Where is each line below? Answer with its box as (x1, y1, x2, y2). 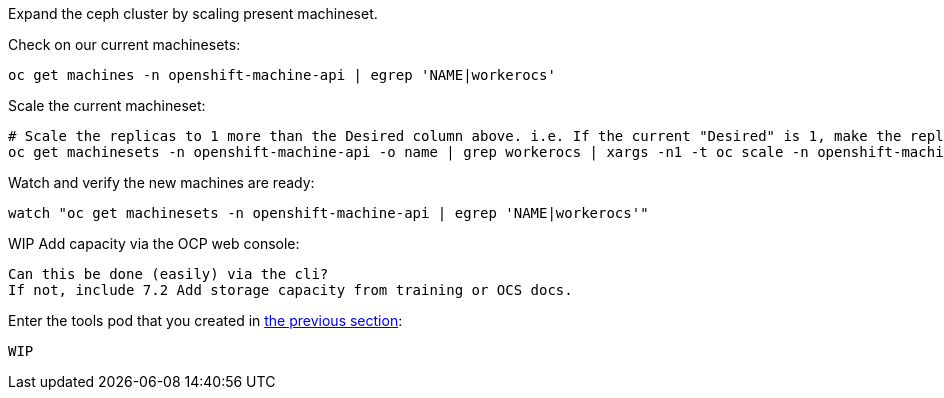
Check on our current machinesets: (8, 36, 241, 53)
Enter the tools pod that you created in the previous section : (8, 312, 403, 329)
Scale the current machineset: (8, 97, 206, 114)
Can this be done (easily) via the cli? (8, 266, 329, 282)
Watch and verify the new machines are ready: (8, 174, 315, 191)
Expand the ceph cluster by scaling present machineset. (8, 5, 378, 22)
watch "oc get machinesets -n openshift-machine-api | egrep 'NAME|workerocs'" (8, 205, 649, 221)
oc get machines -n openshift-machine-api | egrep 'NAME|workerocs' (8, 67, 556, 83)
